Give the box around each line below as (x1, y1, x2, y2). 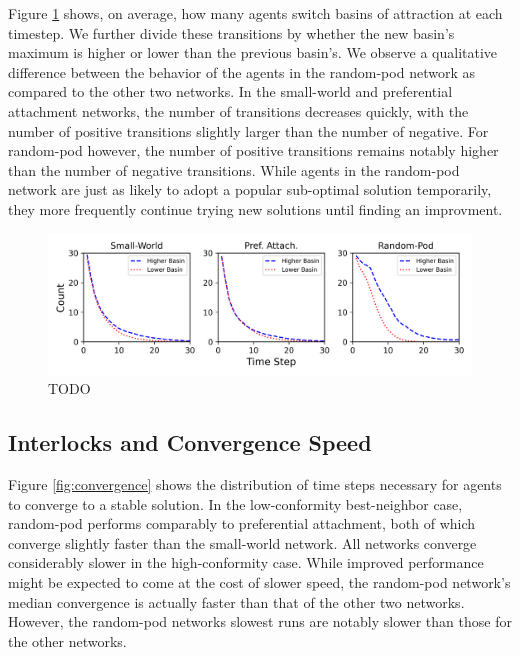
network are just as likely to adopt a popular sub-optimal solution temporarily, (8, 179, 492, 200)
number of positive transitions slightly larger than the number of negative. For (8, 120, 489, 141)
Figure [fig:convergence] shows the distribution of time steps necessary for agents (8, 474, 502, 495)
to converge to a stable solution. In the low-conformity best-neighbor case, (8, 493, 463, 514)
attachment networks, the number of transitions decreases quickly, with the (8, 100, 469, 121)
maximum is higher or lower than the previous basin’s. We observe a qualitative (8, 42, 498, 63)
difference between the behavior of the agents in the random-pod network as (8, 61, 475, 82)
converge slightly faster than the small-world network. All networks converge (8, 532, 477, 553)
